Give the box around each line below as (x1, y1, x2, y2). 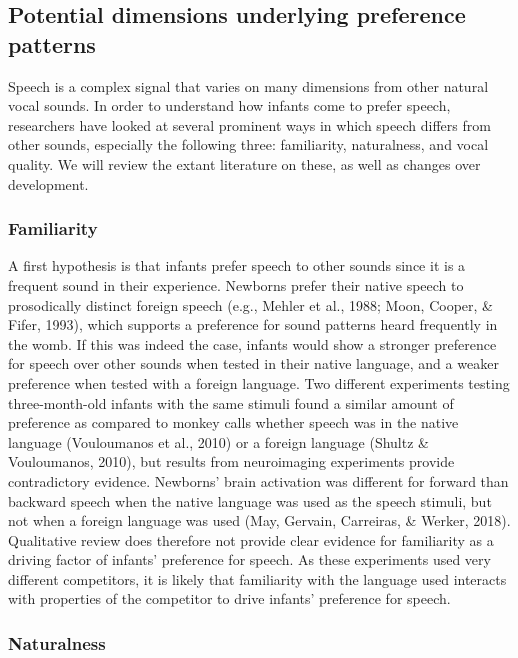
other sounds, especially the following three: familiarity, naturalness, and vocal (8, 134, 489, 155)
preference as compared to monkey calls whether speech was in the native (8, 412, 459, 433)
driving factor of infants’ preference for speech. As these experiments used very (8, 549, 491, 570)
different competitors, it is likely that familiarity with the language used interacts (8, 568, 507, 589)
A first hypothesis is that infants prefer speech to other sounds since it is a (8, 255, 466, 276)
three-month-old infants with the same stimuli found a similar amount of (8, 392, 454, 413)
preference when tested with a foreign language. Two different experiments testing (8, 372, 510, 393)
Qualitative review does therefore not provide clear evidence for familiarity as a (8, 529, 494, 550)
